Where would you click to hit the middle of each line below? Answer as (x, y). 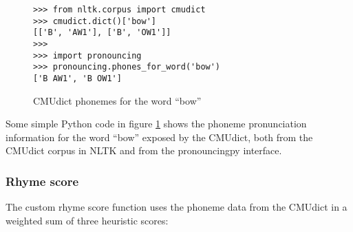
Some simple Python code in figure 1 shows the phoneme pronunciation (156, 124)
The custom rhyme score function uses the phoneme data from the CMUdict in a (176, 207)
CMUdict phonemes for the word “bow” (117, 100)
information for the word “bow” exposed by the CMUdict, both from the (159, 137)
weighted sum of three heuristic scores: (87, 220)
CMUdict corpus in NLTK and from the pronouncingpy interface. (144, 150)
